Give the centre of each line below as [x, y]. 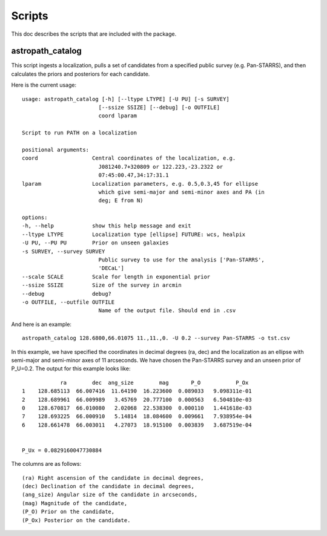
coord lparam [118, 116]
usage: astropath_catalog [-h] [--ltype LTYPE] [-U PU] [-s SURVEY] [126, 99]
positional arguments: [56, 149]
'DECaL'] [111, 268]
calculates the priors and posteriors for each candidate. [81, 74]
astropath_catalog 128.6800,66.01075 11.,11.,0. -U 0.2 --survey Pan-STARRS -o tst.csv [156, 338]
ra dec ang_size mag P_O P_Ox [154, 382]
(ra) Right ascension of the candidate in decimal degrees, [113, 478]
